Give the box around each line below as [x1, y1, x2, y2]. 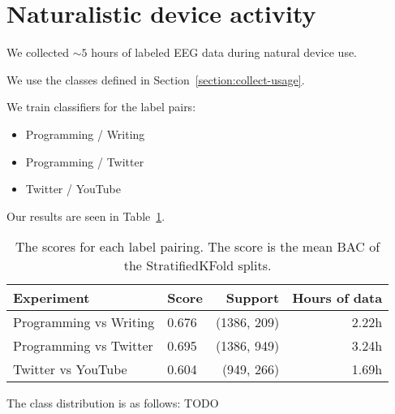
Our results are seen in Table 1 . [6, 207, 165, 224]
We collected [6, 44, 69, 61]
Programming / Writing [25, 125, 145, 142]
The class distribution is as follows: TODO [6, 395, 219, 412]
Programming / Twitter [25, 153, 144, 170]
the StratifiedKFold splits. [123, 256, 272, 275]
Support [225, 288, 280, 308]
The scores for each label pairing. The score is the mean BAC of [15, 237, 380, 257]
